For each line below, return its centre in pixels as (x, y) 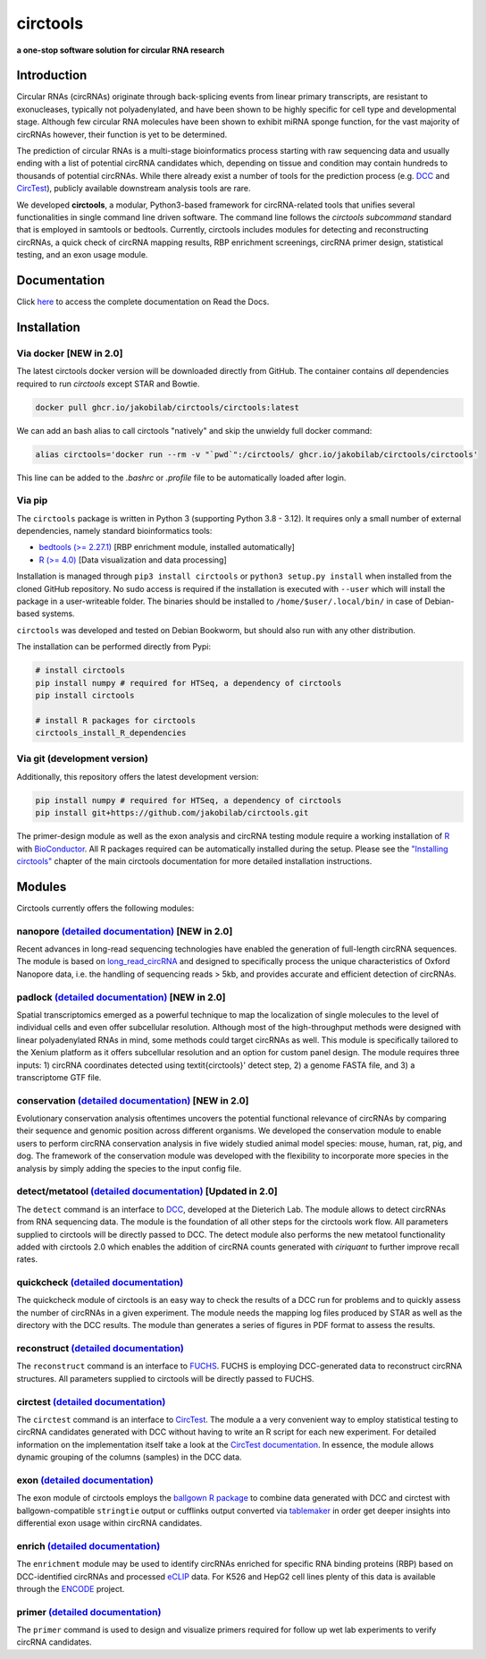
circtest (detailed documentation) (91, 1401)
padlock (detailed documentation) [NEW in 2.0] (121, 997)
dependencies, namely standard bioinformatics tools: (114, 531)
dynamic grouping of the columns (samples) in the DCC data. (129, 1457)
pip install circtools (85, 695)
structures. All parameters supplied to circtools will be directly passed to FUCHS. (165, 1378)
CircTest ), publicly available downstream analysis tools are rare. (134, 189)
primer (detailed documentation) (89, 1612)
